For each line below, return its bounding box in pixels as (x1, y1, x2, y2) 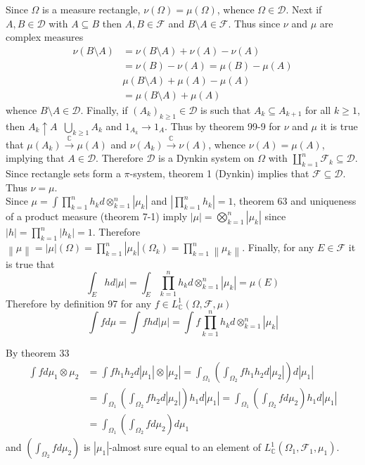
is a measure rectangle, (42, 2, 141, 16)
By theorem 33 (6, 345, 70, 359)
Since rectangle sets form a (6, 166, 121, 181)
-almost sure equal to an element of (109, 440, 262, 454)
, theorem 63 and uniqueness (233, 193, 357, 208)
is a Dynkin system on (158, 151, 255, 165)
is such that (200, 102, 251, 117)
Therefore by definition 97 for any (6, 295, 152, 310)
